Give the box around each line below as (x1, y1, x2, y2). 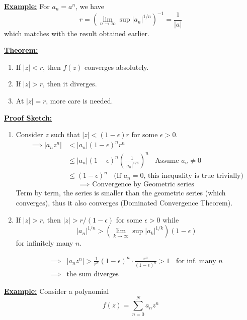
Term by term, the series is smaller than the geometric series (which (16, 187, 226, 198)
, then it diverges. (43, 78, 97, 89)
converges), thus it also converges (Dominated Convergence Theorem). (16, 197, 233, 208)
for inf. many (176, 257, 216, 265)
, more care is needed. (46, 95, 113, 106)
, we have (75, 1, 104, 11)
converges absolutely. (85, 61, 149, 72)
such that (51, 129, 80, 140)
